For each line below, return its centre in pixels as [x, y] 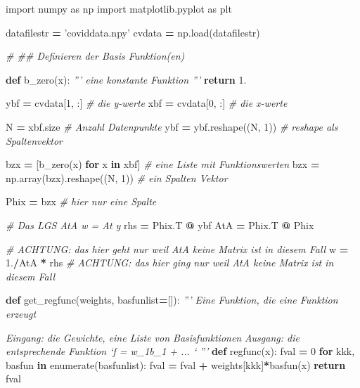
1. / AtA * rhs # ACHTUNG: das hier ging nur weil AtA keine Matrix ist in [170, 263]
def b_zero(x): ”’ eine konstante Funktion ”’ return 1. [126, 79]
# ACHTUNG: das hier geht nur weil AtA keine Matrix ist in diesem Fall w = [177, 248]
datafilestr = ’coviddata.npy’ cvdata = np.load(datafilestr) [133, 32]
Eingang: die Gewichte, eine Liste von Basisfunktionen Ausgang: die [153, 337]
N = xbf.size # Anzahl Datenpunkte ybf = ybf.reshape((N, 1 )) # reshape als [172, 126]
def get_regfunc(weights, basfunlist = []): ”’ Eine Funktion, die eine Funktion [172, 300]
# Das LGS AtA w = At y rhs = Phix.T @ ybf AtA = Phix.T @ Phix [160, 225]
